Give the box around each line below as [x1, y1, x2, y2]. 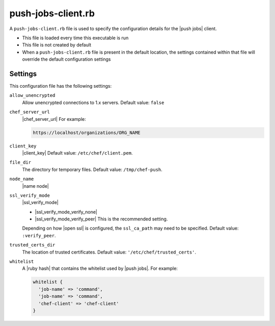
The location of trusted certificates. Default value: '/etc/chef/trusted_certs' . [22, 249, 196, 255]
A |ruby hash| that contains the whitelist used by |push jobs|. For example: [22, 265, 178, 271]
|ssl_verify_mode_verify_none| [35, 209, 98, 215]
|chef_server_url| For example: [22, 116, 86, 122]
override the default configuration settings [22, 56, 111, 62]
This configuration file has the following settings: [9, 83, 112, 89]
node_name [9, 176, 34, 182]
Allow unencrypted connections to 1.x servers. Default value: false [22, 99, 164, 106]
